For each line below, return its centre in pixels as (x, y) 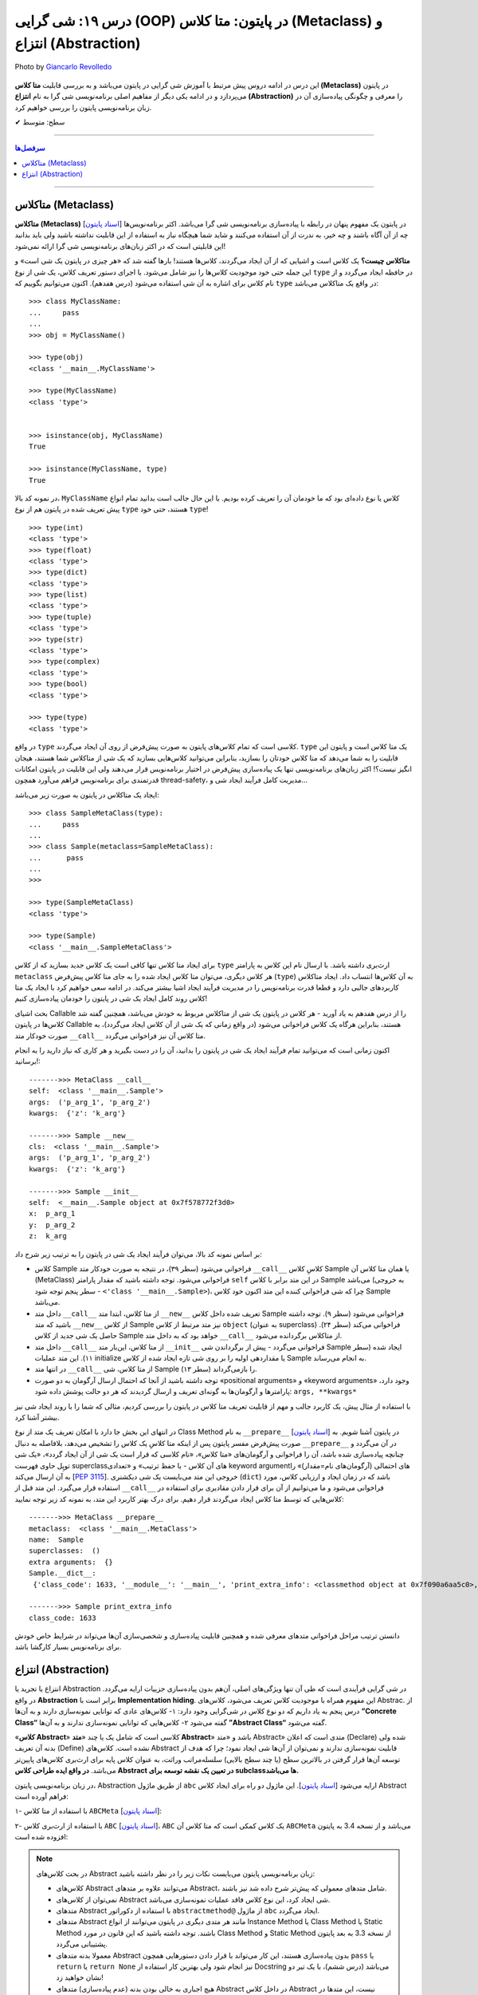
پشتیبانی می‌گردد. (82, 1944)
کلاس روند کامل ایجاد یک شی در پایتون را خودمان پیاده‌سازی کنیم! (111, 998)
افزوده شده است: (41, 1837)
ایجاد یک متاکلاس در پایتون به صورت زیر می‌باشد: (87, 795)
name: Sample (56, 1539)
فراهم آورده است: (42, 1796)
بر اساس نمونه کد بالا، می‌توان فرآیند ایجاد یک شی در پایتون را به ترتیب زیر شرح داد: (138, 1254)
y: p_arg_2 (52, 1225)
